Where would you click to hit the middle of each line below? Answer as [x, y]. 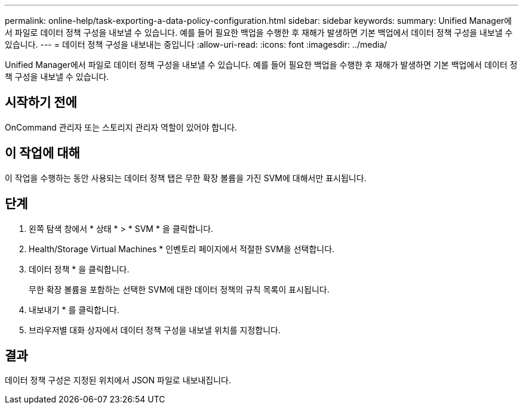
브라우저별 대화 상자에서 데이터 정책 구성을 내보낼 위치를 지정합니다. [155, 330]
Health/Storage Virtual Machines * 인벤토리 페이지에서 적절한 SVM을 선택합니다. [182, 249]
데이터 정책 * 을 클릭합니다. [79, 269]
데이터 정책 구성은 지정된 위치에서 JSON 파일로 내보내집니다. [118, 380]
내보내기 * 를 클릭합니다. [74, 309]
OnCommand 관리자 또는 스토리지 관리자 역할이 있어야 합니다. [121, 127]
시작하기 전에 [41, 103]
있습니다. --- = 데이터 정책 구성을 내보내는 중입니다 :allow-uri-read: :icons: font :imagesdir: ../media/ [196, 44]
